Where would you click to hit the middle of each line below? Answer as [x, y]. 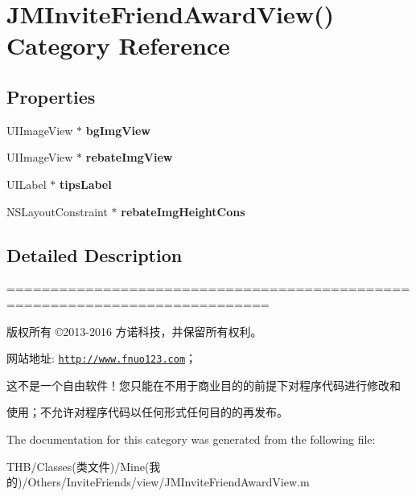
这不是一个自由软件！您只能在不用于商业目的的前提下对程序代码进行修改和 [204, 385]
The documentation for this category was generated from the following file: [191, 439]
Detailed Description [95, 254]
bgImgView [118, 130]
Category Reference [118, 45]
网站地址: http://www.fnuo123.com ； [102, 358]
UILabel [27, 184]
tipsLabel [85, 184]
